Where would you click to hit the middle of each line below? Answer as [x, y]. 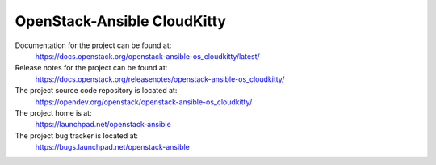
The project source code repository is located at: [96, 91]
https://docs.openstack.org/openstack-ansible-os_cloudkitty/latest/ [147, 56]
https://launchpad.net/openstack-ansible [103, 125]
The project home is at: [53, 112]
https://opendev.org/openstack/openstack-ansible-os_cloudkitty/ [144, 102]
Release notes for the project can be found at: [91, 68]
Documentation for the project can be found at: [93, 45]
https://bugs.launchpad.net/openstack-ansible [112, 147]
